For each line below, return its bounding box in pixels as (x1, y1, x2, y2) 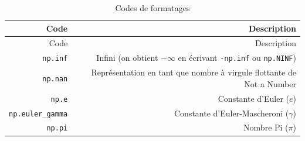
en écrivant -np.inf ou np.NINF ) (178, 51, 296, 64)
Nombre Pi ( (243, 121, 289, 133)
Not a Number (244, 77, 296, 90)
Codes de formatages (115, 2, 190, 13)
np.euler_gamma (9, 109, 68, 118)
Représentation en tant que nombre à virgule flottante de (91, 66, 296, 78)
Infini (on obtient (96, 51, 158, 64)
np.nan (42, 74, 68, 83)
